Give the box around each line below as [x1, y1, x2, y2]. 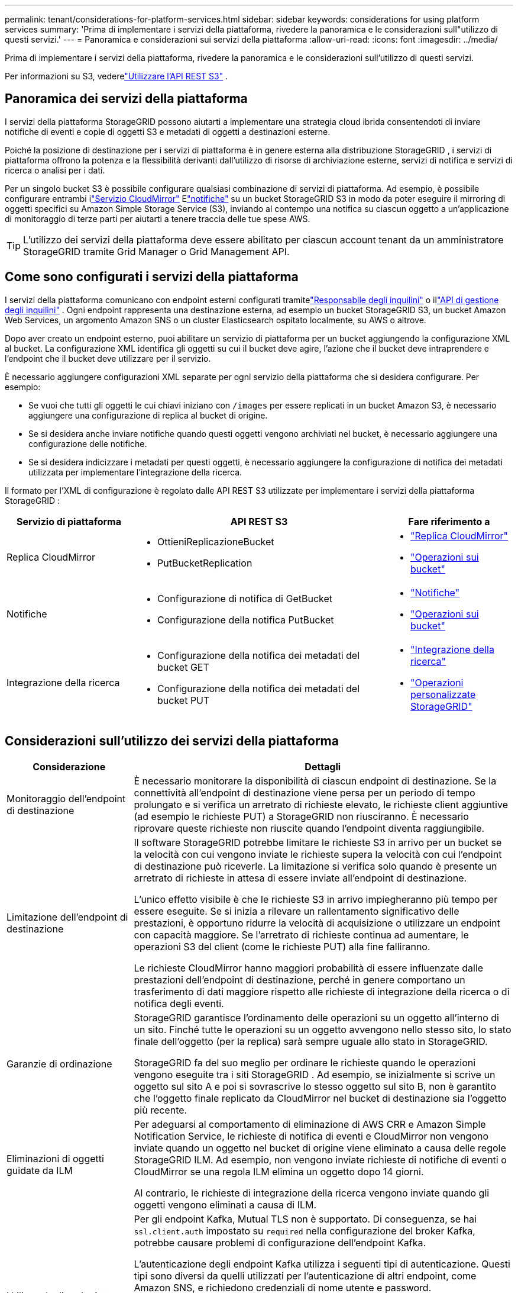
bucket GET [157, 661, 209, 673]
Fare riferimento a [408, 515, 490, 528]
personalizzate [410, 688, 476, 700]
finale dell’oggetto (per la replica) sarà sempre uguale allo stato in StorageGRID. [134, 1035, 488, 1047]
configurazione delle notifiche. [28, 438, 147, 449]
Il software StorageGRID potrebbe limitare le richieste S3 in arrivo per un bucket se [134, 836, 502, 848]
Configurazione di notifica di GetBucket [157, 592, 333, 604]
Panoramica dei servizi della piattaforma [5, 91, 248, 107]
